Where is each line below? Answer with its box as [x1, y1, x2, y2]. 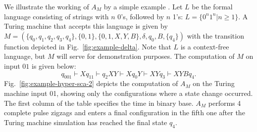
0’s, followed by [117, 11, 164, 21]
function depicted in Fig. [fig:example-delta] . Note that [4, 41, 171, 51]
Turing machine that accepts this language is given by [4, 21, 168, 31]
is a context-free [180, 41, 229, 51]
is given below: [32, 60, 76, 71]
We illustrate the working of [4, 1, 89, 11]
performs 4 [208, 97, 241, 108]
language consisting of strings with [4, 11, 109, 21]
